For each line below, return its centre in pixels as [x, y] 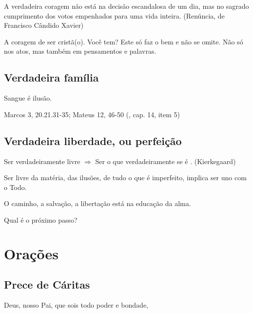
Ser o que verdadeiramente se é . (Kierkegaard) [165, 161]
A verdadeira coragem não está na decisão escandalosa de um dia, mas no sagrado [126, 6]
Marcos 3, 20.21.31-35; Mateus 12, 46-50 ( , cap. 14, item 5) [92, 114]
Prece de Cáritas [47, 284]
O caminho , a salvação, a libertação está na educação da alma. [97, 203]
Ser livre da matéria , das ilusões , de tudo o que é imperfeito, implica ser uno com [125, 177]
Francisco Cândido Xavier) [44, 25]
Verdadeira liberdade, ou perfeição [93, 140]
